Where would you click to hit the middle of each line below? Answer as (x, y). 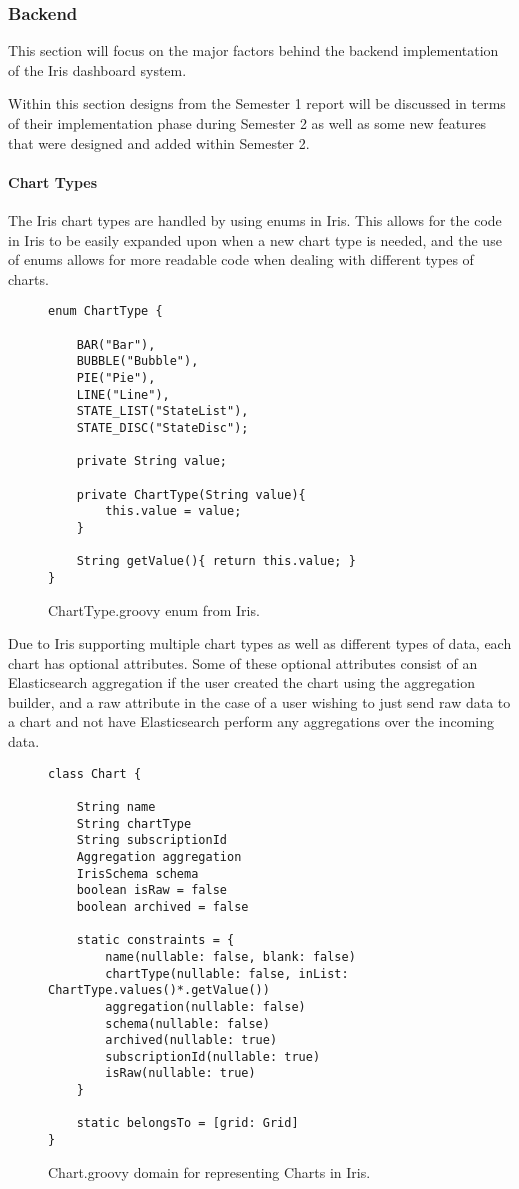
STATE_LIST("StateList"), (162, 411)
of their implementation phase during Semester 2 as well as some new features (247, 123)
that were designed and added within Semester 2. (159, 142)
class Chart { (95, 773)
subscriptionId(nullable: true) (213, 1056)
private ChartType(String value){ (191, 494)
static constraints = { (155, 940)
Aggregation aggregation (159, 856)
